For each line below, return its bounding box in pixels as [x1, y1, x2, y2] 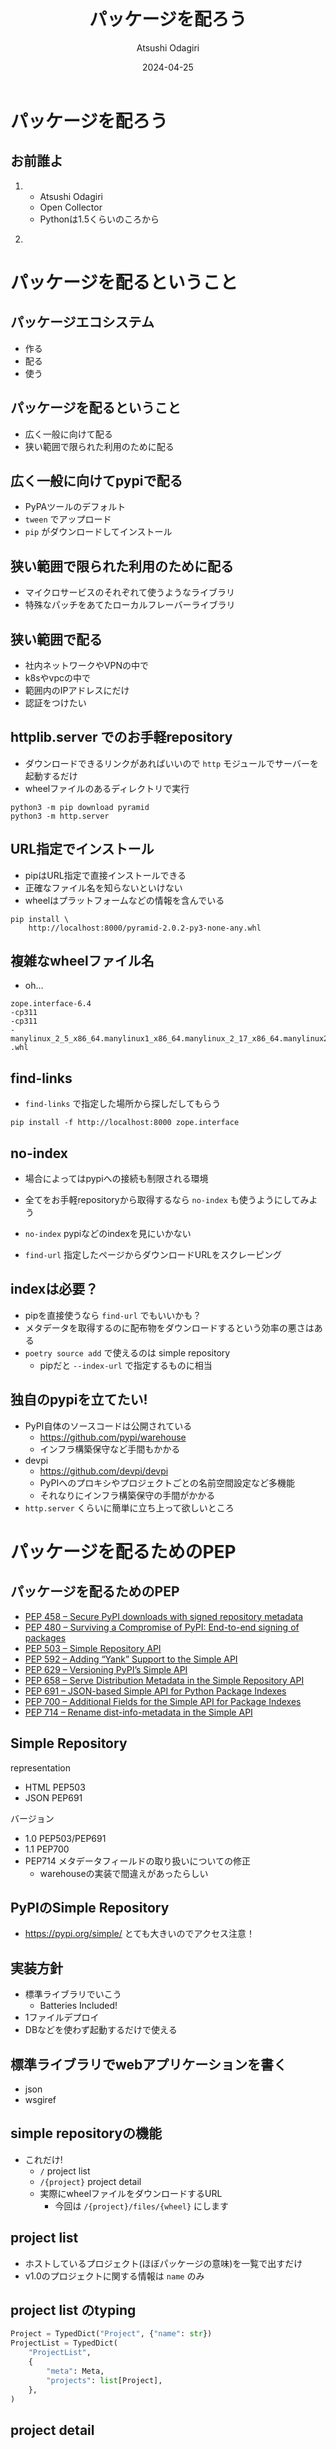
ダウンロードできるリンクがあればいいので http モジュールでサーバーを [24, 757, 319, 769]
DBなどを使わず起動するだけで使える [24, 2024, 178, 2036]
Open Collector [39, 201, 103, 213]
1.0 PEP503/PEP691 [24, 1832, 107, 1844]
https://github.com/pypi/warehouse [39, 1431, 187, 1443]
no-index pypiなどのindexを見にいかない [24, 1228, 192, 1240]
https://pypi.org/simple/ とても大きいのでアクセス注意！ [24, 1928, 255, 1940]
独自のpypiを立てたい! [10, 1391, 148, 1409]
